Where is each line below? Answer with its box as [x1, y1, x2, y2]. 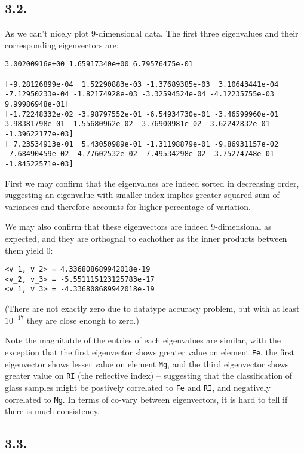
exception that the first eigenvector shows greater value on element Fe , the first [5, 345, 294, 358]
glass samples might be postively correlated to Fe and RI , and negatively [5, 381, 271, 393]
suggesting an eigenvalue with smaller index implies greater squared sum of [5, 189, 280, 201]
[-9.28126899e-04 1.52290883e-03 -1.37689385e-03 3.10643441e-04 [5, 80, 279, 89]
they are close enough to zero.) [26, 314, 139, 326]
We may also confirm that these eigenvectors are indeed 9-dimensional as [5, 220, 272, 233]
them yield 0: [5, 244, 53, 256]
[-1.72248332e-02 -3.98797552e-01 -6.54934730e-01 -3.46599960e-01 [5, 110, 279, 118]
